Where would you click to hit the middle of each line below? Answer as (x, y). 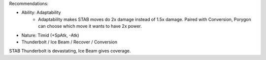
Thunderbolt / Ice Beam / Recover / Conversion (69, 42)
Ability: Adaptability (41, 13)
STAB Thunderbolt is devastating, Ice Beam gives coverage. (70, 51)
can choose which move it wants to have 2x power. (90, 26)
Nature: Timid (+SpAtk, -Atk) (50, 35)
